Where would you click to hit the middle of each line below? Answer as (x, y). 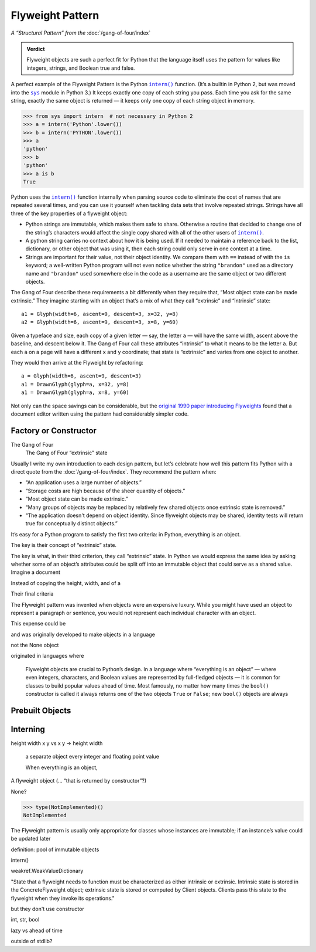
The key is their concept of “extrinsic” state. (64, 545)
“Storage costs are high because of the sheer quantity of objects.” (105, 491)
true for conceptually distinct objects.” (72, 523)
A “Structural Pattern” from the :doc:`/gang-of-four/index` (81, 33)
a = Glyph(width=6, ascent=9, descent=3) (81, 376)
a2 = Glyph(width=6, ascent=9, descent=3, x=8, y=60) (100, 322)
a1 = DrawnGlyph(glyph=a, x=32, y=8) (75, 384)
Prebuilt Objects (41, 710)
